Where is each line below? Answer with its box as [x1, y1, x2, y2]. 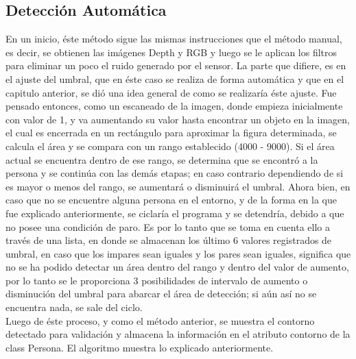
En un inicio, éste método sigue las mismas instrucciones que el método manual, [5, 32, 342, 46]
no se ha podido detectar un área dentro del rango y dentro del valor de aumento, [5, 260, 349, 274]
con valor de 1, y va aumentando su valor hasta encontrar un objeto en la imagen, [5, 112, 350, 126]
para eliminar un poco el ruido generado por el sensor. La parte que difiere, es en [5, 58, 346, 73]
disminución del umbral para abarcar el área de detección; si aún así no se [5, 286, 317, 301]
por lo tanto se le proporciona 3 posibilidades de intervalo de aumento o [5, 273, 308, 287]
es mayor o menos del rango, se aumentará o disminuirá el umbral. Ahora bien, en [5, 179, 351, 193]
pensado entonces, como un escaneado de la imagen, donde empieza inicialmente [5, 99, 343, 113]
